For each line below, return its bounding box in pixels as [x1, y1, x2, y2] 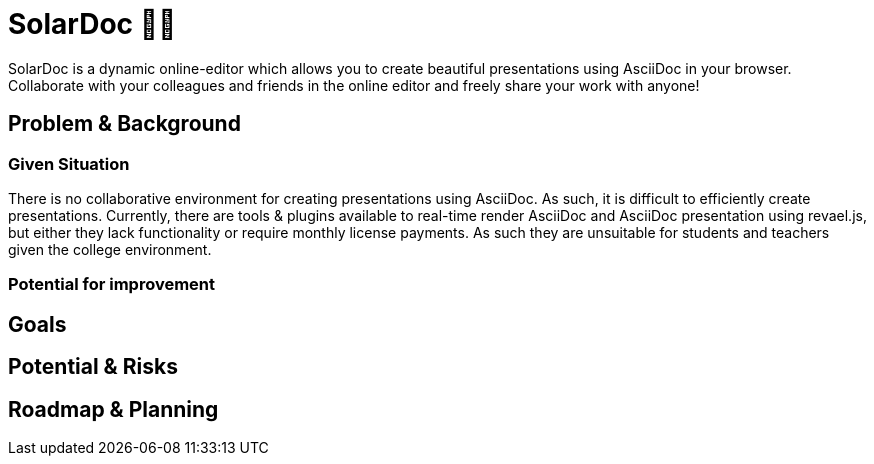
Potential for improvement [8, 274, 215, 295]
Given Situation [8, 153, 130, 174]
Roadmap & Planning [8, 396, 219, 422]
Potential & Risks [8, 354, 178, 380]
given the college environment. [8, 240, 212, 258]
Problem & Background [8, 111, 241, 137]
